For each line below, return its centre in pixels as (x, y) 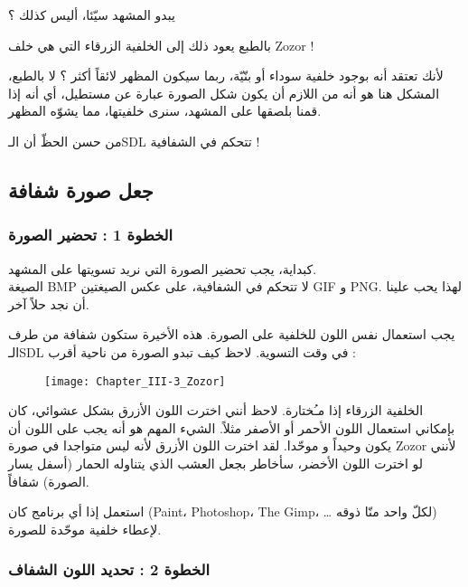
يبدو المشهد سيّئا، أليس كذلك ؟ (92, 14)
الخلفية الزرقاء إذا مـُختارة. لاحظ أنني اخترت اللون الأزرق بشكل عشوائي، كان (216, 410)
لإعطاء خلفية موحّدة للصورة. (85, 529)
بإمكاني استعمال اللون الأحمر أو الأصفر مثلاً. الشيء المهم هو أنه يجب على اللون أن (232, 427)
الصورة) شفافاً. (49, 481)
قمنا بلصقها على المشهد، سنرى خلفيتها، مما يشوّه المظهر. (165, 111)
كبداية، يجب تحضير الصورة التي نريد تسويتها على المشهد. (163, 268)
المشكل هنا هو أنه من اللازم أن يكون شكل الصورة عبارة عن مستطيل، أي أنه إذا (224, 93)
